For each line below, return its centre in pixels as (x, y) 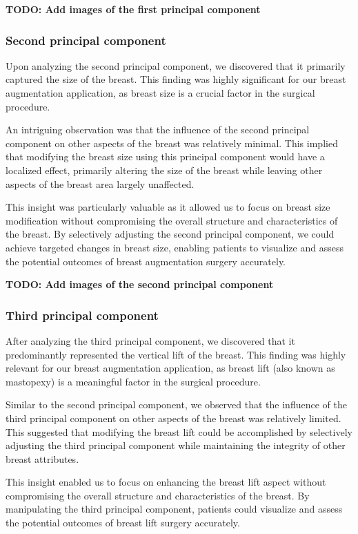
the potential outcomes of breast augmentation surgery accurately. (146, 261)
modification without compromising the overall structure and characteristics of (172, 220)
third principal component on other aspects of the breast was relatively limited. (173, 418)
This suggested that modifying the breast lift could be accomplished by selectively (179, 431)
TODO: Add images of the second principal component (140, 284)
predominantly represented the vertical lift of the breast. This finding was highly (176, 354)
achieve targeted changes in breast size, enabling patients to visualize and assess (175, 247)
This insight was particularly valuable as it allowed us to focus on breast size (168, 207)
